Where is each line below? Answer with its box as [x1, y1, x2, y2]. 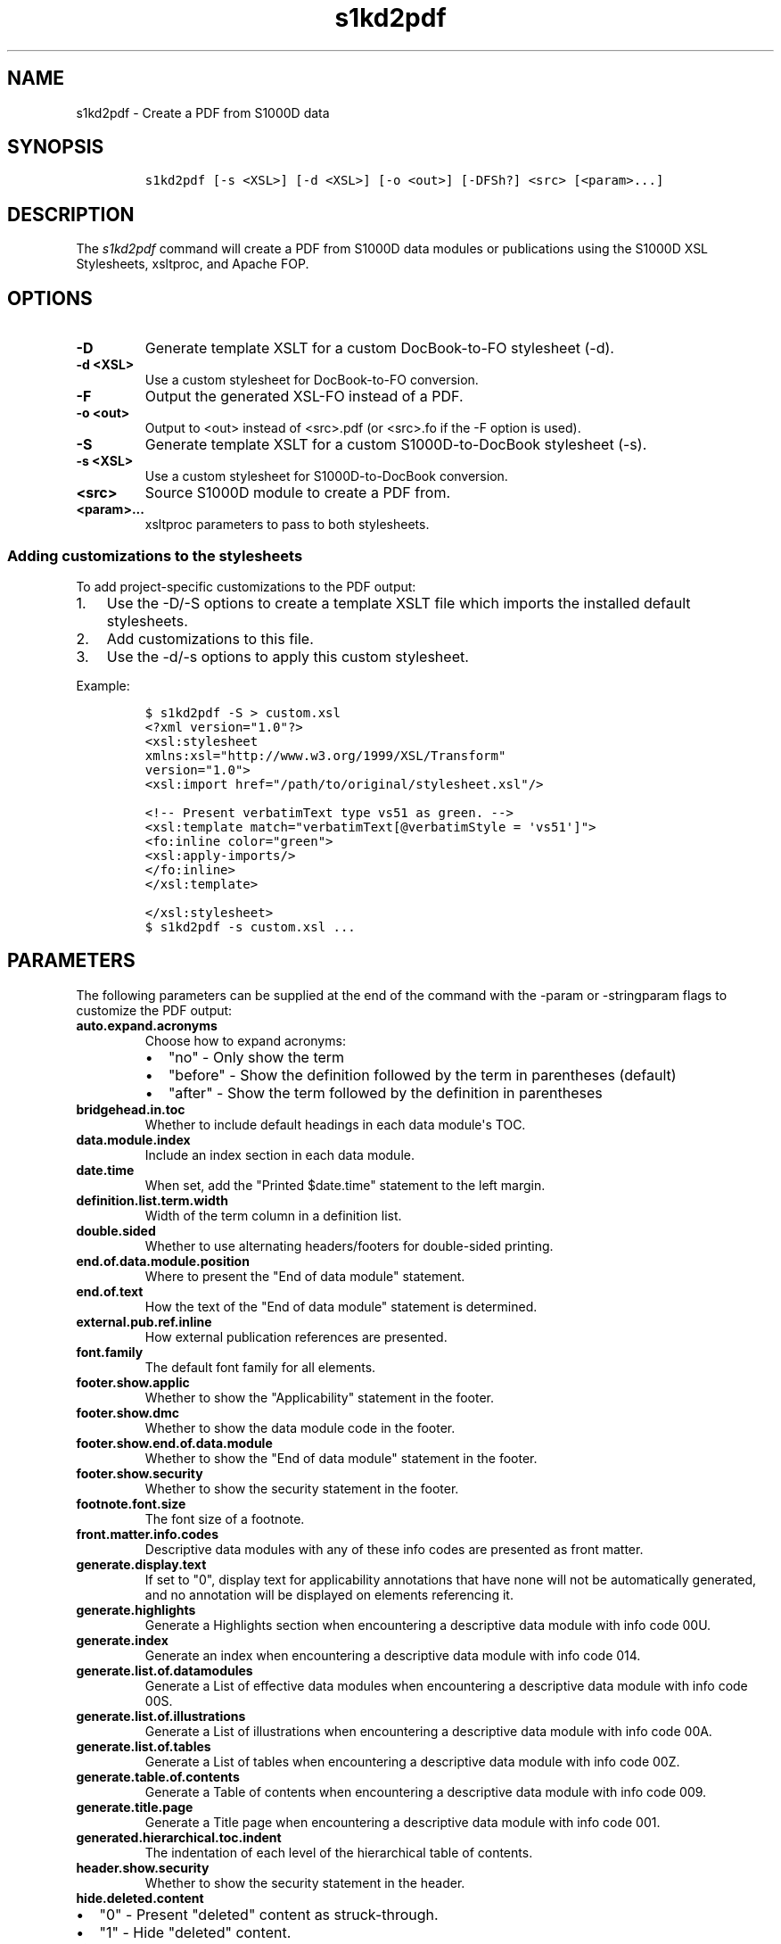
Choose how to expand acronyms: [144, 1032, 346, 1048]
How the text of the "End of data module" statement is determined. [144, 1298, 538, 1314]
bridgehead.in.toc [76, 1101, 185, 1117]
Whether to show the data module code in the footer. [144, 1419, 456, 1435]
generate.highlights [76, 1601, 196, 1617]
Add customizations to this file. [106, 629, 314, 648]
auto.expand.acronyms [76, 1017, 218, 1033]
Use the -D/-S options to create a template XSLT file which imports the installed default [106, 593, 691, 612]
